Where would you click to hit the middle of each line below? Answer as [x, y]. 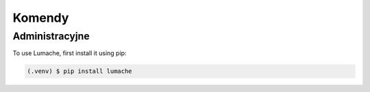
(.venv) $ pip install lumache [80, 71]
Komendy [41, 18]
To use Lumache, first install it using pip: [70, 53]
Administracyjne [51, 36]
